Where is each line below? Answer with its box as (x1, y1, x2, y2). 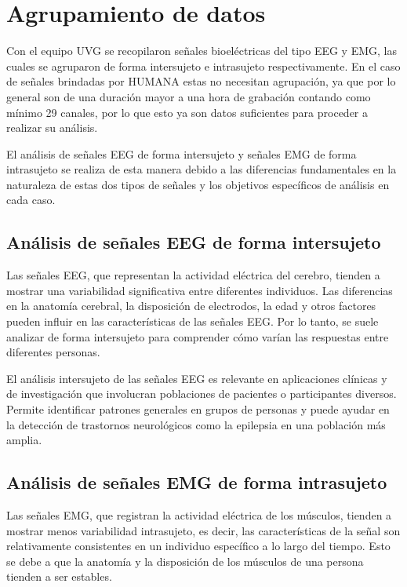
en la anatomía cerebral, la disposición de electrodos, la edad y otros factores (6, 297, 376, 314)
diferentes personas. (6, 344, 100, 360)
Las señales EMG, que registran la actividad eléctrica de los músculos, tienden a (6, 507, 392, 523)
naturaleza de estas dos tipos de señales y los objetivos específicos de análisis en (6, 176, 390, 192)
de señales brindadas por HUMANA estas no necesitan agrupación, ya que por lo (6, 73, 396, 89)
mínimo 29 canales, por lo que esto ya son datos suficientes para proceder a (6, 104, 369, 120)
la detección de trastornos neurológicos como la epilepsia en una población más (6, 416, 386, 432)
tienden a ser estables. (6, 568, 112, 585)
